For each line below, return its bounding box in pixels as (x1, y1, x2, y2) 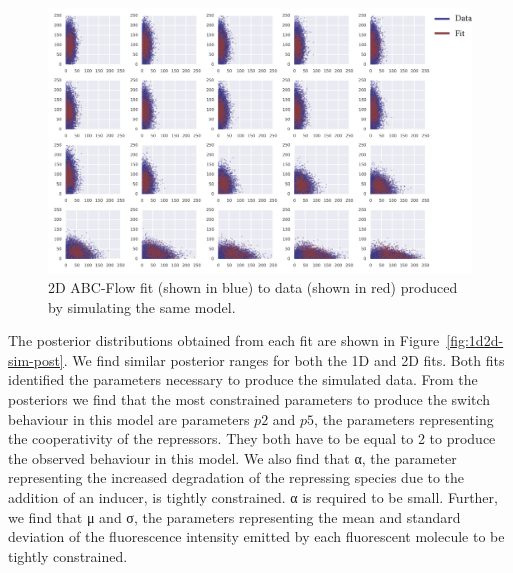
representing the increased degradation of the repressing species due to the (8, 467, 465, 488)
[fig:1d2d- (446, 330, 504, 351)
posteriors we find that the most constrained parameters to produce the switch (8, 388, 491, 409)
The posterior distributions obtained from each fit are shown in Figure (8, 330, 440, 351)
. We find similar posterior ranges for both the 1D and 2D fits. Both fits (63, 349, 505, 370)
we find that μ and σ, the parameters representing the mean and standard (8, 506, 461, 527)
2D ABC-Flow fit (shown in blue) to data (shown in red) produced (48, 277, 458, 297)
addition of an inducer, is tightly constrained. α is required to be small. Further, (8, 486, 498, 507)
